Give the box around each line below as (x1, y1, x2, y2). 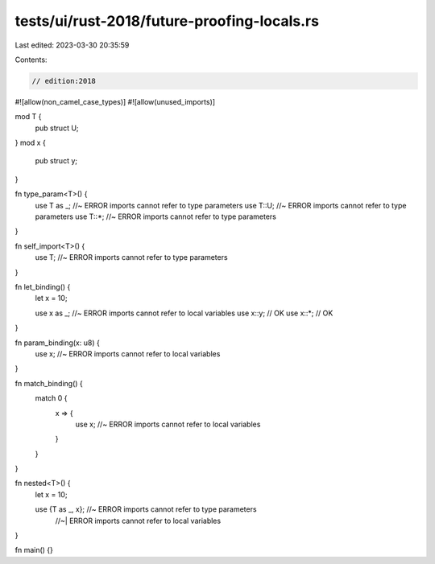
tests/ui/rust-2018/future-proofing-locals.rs (14, 12, 320, 30)
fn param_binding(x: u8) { (14, 338, 100, 348)
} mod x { (14, 138, 46, 148)
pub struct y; (35, 156, 78, 166)
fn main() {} (14, 545, 54, 555)
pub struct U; (35, 123, 80, 133)
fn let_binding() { (14, 282, 71, 291)
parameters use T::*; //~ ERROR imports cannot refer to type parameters (35, 212, 277, 221)
